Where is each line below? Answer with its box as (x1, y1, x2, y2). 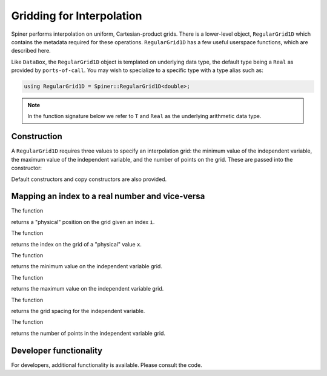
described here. (11, 47, 51, 54)
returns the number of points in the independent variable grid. (11, 329, 166, 337)
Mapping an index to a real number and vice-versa (11, 191, 205, 202)
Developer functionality (11, 345, 103, 355)
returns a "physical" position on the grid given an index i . (11, 218, 155, 225)
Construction (11, 131, 63, 142)
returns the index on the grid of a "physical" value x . (11, 240, 142, 248)
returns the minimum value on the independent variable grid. (11, 263, 163, 270)
